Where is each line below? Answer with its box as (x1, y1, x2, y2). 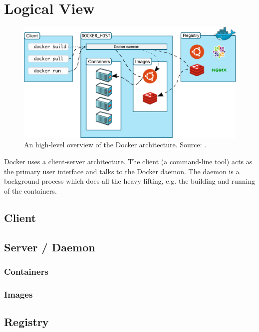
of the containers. (4, 185, 57, 196)
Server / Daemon (4, 239, 95, 254)
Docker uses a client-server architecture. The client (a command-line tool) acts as (4, 156, 253, 166)
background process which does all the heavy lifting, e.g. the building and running (4, 176, 256, 186)
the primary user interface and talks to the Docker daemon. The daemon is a (4, 166, 240, 176)
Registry (4, 314, 49, 329)
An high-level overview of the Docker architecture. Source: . (24, 139, 207, 150)
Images (4, 288, 33, 300)
